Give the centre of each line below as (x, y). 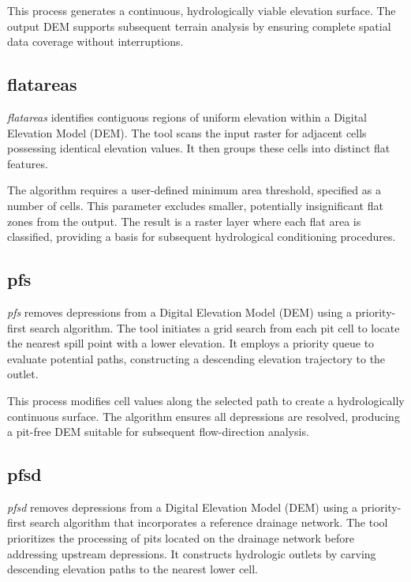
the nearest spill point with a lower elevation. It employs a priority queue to (191, 343)
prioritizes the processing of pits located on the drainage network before (181, 538)
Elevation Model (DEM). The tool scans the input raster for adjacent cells (187, 132)
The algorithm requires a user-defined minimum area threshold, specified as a (194, 190)
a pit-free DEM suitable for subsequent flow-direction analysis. (158, 432)
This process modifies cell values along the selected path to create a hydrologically (206, 400)
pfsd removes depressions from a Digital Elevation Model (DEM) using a (183, 507)
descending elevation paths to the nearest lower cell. (133, 569)
